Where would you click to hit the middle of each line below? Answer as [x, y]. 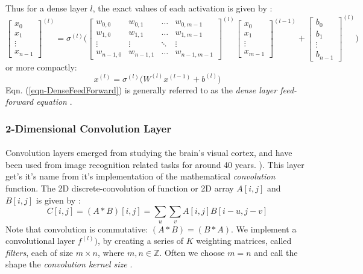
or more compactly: [41, 67]
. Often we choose [192, 252]
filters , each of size [39, 252]
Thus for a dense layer [46, 8]
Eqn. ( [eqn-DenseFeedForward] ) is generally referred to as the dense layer [141, 89]
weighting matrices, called [244, 241]
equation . [54, 101]
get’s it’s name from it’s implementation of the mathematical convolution [140, 176]
